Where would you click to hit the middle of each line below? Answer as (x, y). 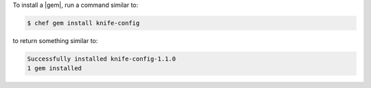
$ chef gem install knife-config (83, 23)
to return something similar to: (55, 40)
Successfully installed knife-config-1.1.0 (102, 59)
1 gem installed (55, 69)
